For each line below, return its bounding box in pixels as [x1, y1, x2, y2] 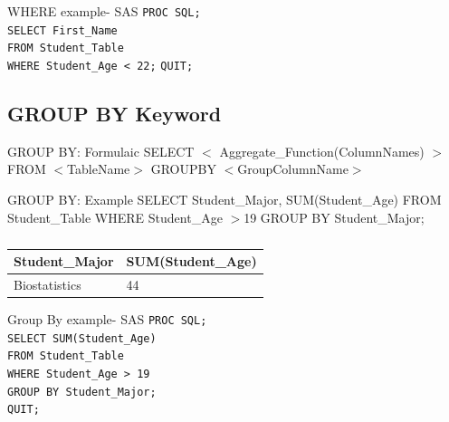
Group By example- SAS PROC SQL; [7, 310, 207, 329]
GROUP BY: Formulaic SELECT [7, 141, 195, 160]
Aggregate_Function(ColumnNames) [219, 141, 425, 160]
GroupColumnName [237, 159, 349, 178]
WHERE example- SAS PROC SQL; [7, 2, 201, 20]
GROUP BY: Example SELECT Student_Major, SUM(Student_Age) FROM [7, 190, 442, 209]
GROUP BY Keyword [7, 100, 222, 128]
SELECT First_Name [7, 24, 118, 37]
